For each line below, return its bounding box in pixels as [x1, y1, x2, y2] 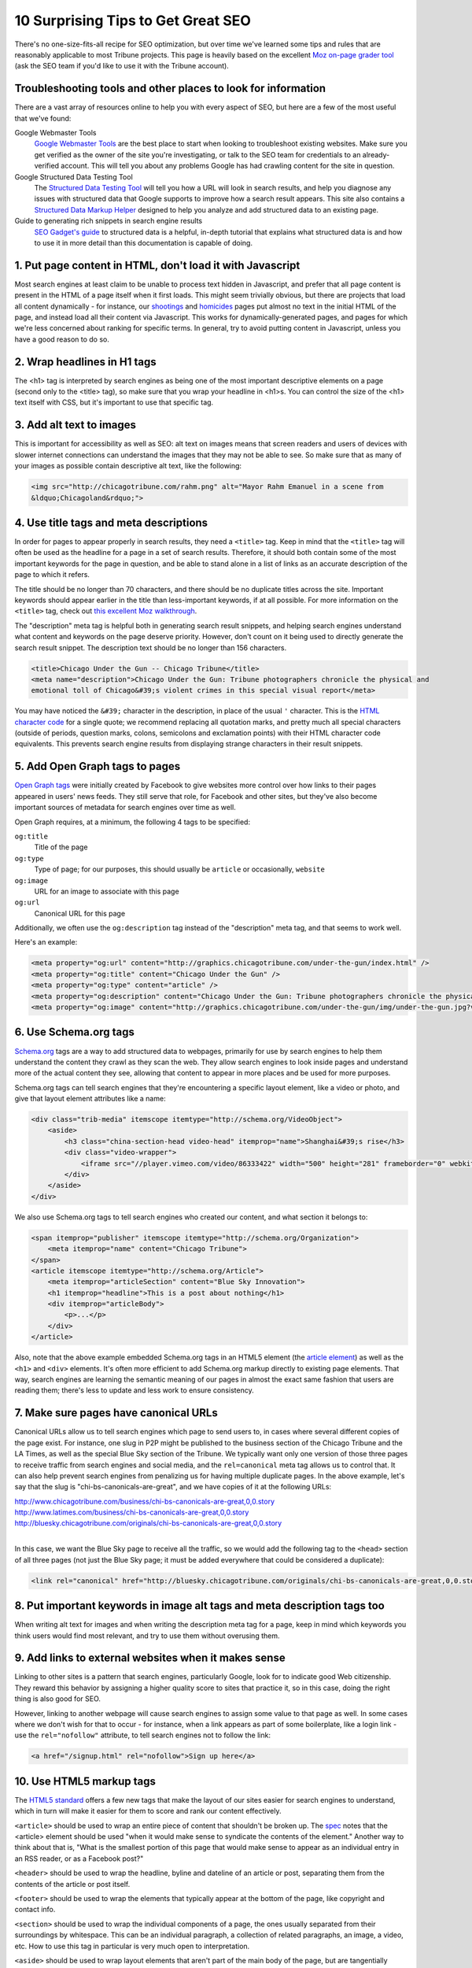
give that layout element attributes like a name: [14, 1094, 166, 1104]
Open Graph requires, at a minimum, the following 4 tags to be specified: [14, 817, 251, 827]
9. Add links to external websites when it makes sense [14, 1652, 286, 1665]
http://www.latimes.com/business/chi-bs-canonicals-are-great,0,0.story [14, 1507, 249, 1517]
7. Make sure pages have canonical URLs [14, 1406, 218, 1420]
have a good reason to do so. [14, 335, 110, 344]
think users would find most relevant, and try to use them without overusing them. [14, 1630, 280, 1641]
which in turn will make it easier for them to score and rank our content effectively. [14, 1807, 282, 1816]
